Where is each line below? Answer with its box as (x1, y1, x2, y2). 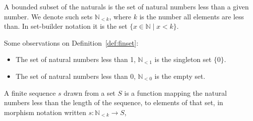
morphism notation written (4, 107, 86, 117)
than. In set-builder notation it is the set (4, 21, 127, 31)
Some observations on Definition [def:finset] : (4, 37, 138, 48)
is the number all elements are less (139, 11, 244, 21)
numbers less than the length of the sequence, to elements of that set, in (4, 97, 223, 108)
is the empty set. (154, 70, 205, 81)
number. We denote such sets (4, 11, 93, 21)
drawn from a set (63, 87, 116, 98)
